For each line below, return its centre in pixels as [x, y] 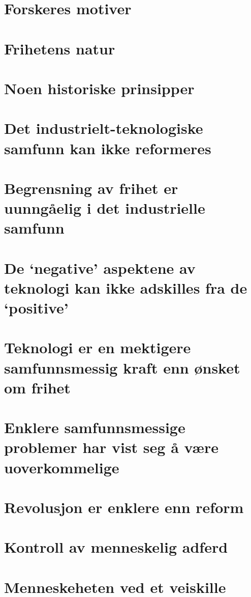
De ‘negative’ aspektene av [100, 267]
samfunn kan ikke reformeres [108, 148]
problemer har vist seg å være [111, 447]
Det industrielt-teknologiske [104, 128]
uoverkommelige [62, 467]
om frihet [37, 387]
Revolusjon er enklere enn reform [124, 507]
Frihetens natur [60, 48]
